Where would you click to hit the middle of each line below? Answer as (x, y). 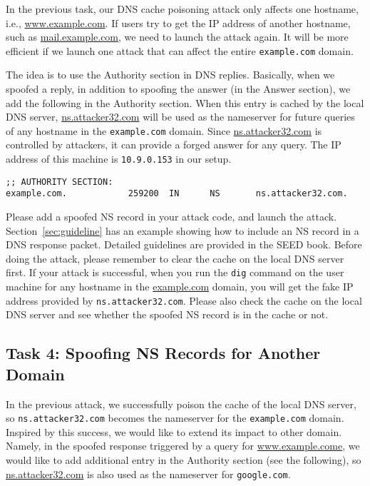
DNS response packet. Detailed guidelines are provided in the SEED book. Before (184, 244)
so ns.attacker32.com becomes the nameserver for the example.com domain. (175, 418)
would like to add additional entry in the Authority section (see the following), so (184, 459)
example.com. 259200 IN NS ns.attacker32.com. (177, 194)
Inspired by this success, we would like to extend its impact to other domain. (174, 431)
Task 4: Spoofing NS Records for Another (163, 353)
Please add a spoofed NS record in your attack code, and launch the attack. (171, 217)
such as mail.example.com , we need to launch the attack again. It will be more (177, 37)
